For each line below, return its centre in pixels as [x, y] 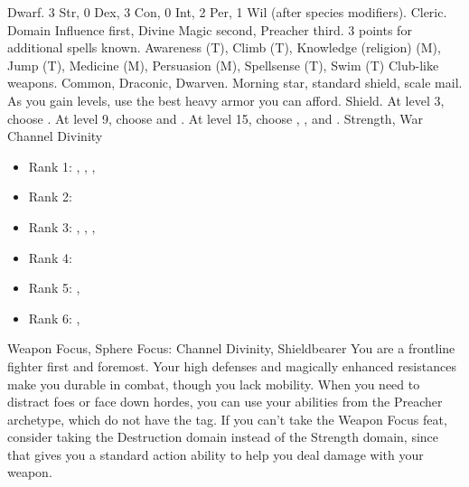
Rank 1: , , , [62, 166]
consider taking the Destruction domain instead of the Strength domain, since [223, 437]
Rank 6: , [54, 318]
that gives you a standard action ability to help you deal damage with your [216, 454]
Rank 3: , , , [62, 226]
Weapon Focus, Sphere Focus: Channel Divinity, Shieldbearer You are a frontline [231, 348]
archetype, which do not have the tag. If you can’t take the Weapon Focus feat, [227, 419]
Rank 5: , [54, 288]
